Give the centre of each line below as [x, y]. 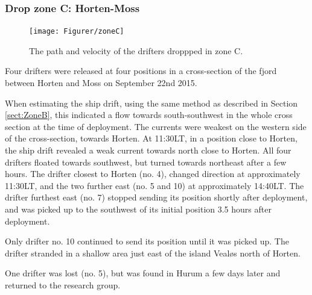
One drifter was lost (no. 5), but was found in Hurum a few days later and [143, 273]
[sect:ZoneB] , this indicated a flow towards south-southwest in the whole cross [149, 115]
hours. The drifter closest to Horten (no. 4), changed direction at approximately [153, 174]
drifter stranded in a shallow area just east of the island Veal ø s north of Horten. [153, 253]
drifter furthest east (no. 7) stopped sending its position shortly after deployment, [156, 197]
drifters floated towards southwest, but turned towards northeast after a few [146, 162]
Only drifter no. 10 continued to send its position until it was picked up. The [147, 241]
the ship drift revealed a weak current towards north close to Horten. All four [148, 150]
